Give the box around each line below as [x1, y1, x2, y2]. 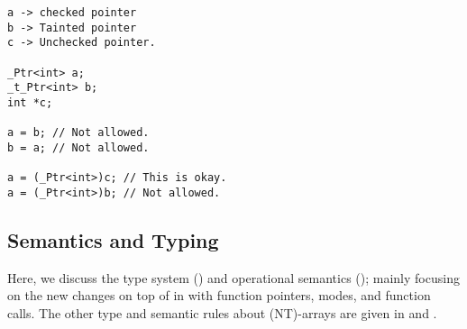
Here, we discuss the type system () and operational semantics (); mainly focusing [7, 268, 460, 287]
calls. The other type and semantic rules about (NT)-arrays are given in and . [7, 303, 437, 322]
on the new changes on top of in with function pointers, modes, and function [7, 286, 431, 305]
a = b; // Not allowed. [7, 126, 150, 140]
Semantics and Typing [7, 225, 219, 253]
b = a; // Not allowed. [7, 141, 150, 154]
